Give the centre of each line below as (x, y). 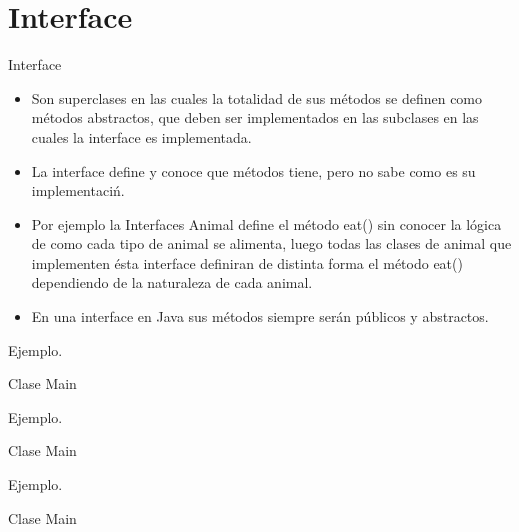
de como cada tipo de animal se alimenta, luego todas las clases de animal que (271, 243)
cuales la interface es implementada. (141, 136)
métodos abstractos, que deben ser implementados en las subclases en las (255, 117)
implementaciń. (78, 190)
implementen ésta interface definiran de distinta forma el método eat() (247, 262)
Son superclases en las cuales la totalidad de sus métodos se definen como (257, 97)
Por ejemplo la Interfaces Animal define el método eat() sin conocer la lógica (266, 223)
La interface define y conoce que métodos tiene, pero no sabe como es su (253, 170)
